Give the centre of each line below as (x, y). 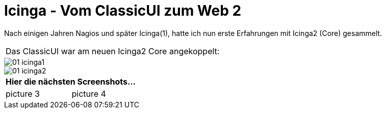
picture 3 (23, 93)
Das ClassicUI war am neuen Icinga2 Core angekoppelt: (113, 51)
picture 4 (89, 93)
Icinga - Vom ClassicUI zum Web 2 (123, 11)
